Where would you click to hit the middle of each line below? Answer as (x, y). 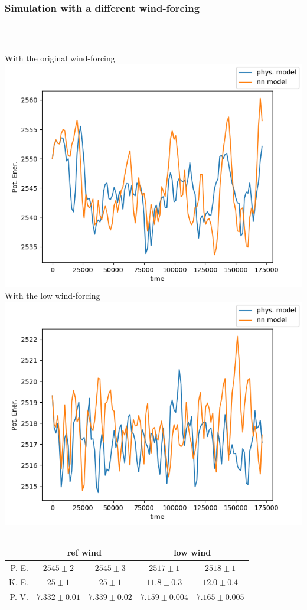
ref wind (84, 552)
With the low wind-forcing (53, 295)
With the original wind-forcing (60, 58)
